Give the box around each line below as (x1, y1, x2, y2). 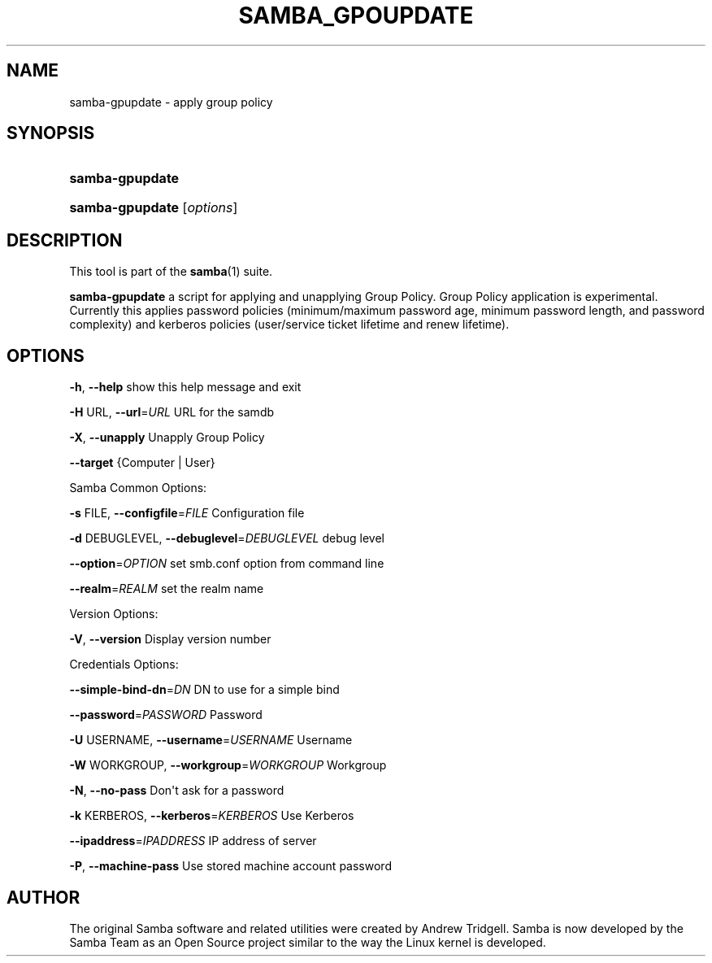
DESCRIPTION (7, 229, 123, 251)
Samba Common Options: (69, 481, 207, 495)
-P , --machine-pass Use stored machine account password (69, 859, 392, 874)
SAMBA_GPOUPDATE (238, 2, 474, 29)
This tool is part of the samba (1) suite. (69, 264, 273, 279)
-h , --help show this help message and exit (69, 380, 302, 394)
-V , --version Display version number (69, 632, 271, 647)
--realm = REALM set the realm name (69, 582, 264, 596)
